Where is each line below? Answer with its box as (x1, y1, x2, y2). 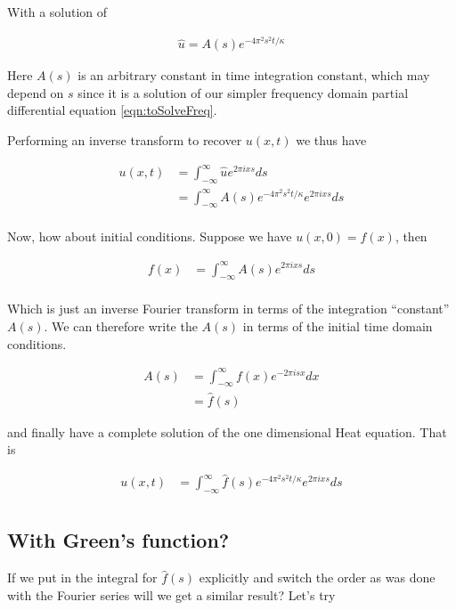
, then (395, 227, 427, 246)
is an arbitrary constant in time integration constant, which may (77, 66, 430, 85)
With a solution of (7, 3, 108, 20)
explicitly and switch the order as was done (199, 568, 436, 587)
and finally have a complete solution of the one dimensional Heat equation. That (7, 422, 447, 441)
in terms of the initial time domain (242, 316, 433, 335)
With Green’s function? (7, 526, 230, 554)
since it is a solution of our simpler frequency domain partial (77, 83, 409, 102)
